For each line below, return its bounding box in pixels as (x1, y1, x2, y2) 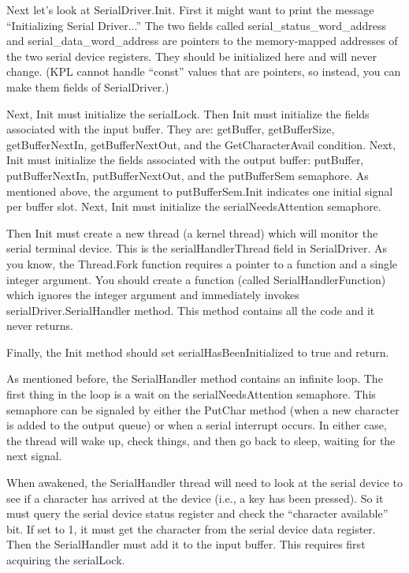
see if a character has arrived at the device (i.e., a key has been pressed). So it (6, 489, 384, 506)
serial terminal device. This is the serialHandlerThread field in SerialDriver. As (6, 240, 388, 257)
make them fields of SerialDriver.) (6, 78, 169, 95)
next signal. (6, 448, 62, 464)
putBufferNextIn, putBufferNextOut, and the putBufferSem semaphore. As (6, 167, 369, 183)
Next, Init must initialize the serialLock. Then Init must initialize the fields (6, 105, 370, 122)
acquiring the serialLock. (6, 552, 125, 567)
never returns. (6, 317, 73, 334)
